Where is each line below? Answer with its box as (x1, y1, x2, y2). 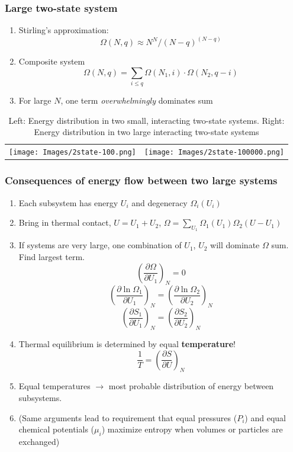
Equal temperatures (18, 380, 91, 392)
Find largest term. (18, 250, 85, 262)
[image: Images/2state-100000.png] (144, 148, 285, 157)
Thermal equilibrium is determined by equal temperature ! (18, 337, 236, 350)
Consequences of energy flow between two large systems (5, 173, 278, 188)
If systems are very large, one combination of (18, 239, 182, 251)
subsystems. (18, 391, 62, 403)
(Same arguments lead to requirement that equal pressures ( (18, 411, 237, 424)
